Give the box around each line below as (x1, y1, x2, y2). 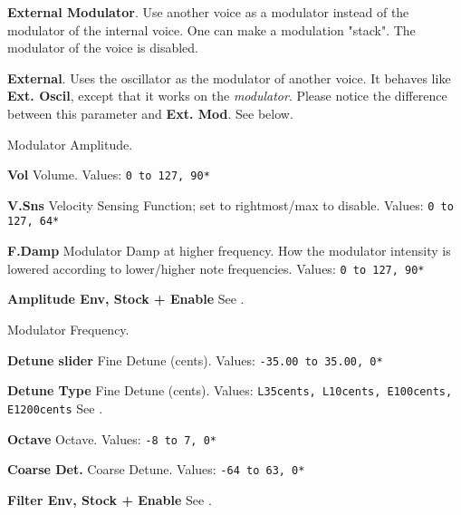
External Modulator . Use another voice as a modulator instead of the (7, 3, 409, 21)
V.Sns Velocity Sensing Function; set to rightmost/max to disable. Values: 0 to (7, 195, 454, 214)
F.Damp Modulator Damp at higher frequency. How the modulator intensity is (7, 241, 451, 260)
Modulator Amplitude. (7, 134, 133, 153)
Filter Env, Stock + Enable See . (7, 490, 212, 509)
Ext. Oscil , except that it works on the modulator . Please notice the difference (7, 86, 447, 105)
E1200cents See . (7, 398, 103, 417)
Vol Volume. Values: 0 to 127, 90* (7, 165, 210, 184)
